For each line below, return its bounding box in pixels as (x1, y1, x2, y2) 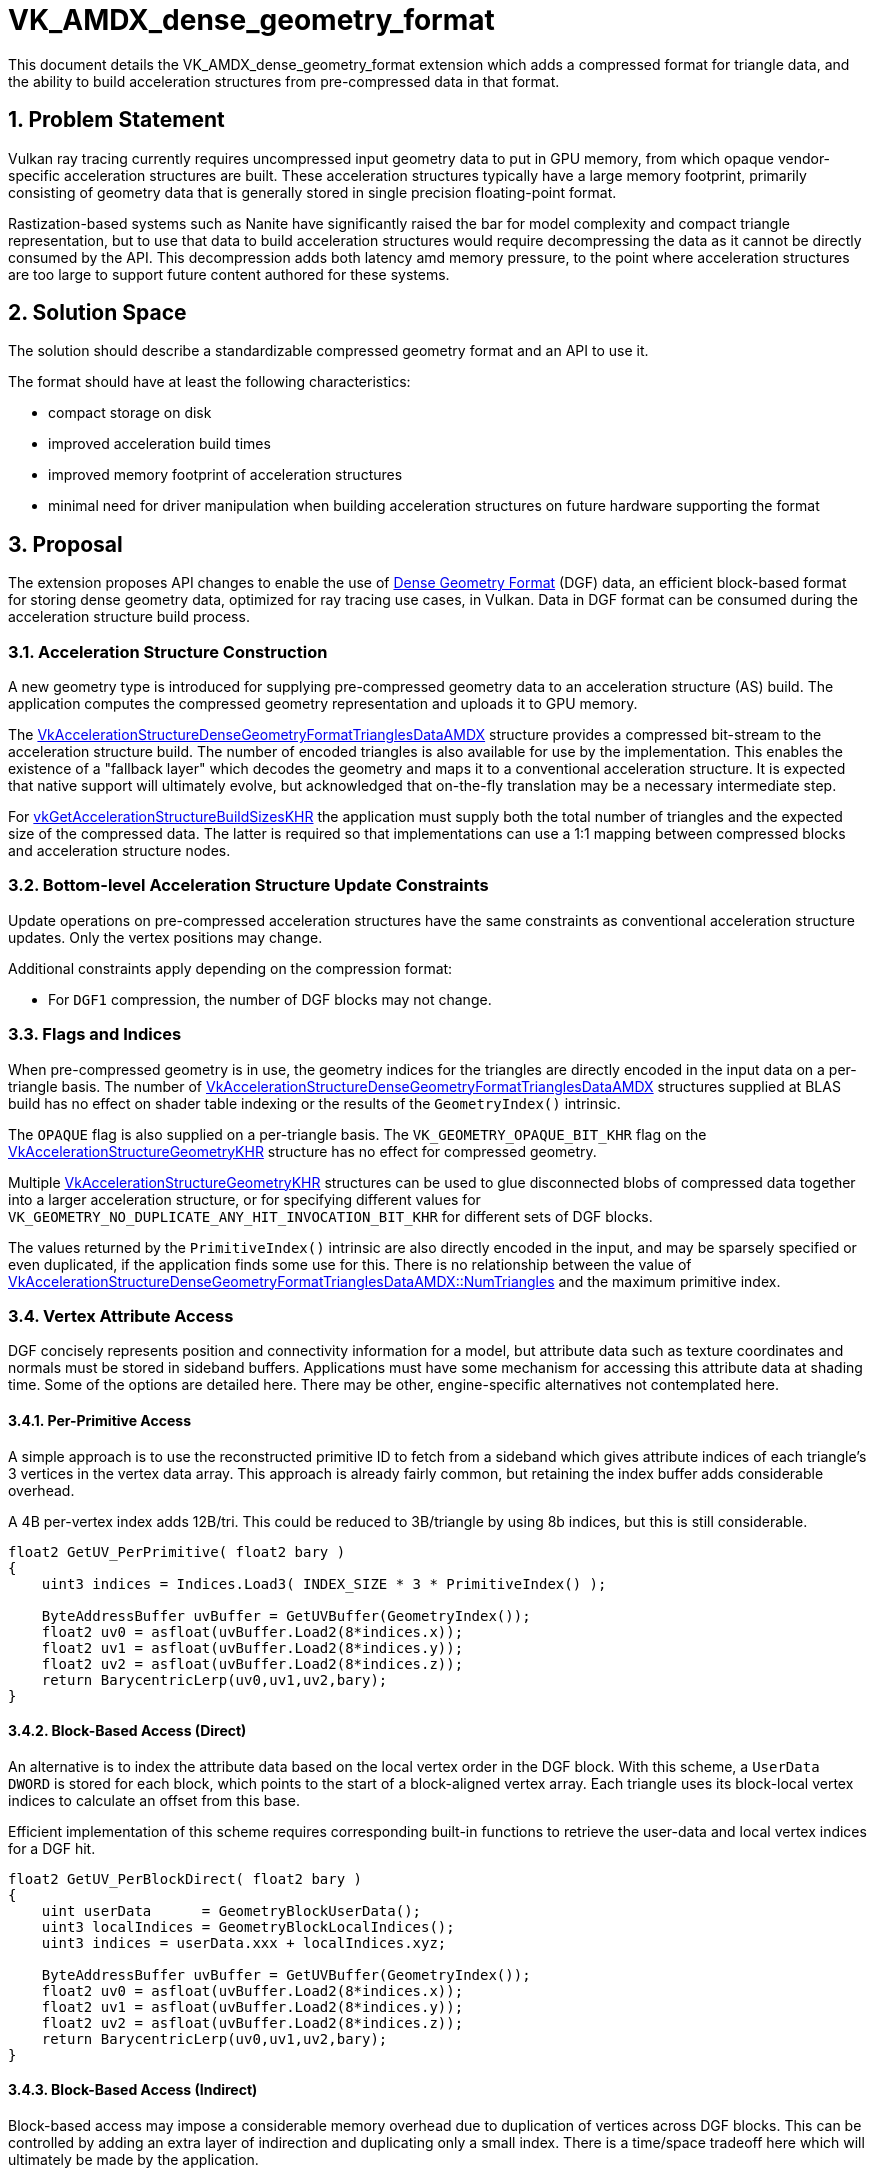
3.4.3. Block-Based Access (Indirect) (8, 2081, 258, 2099)
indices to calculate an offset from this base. (8, 1791, 300, 1809)
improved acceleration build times (48, 435, 271, 453)
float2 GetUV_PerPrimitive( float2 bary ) (8, 1543, 346, 1560)
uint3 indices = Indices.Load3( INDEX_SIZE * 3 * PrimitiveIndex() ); (41, 1575, 607, 1592)
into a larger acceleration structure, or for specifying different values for (8, 1190, 481, 1208)
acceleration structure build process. (8, 608, 250, 626)
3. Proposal (8, 531, 123, 557)
